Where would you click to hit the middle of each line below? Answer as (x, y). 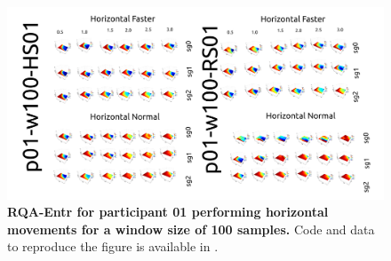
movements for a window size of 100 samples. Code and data (191, 229)
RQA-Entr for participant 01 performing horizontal (168, 212)
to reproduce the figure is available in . (113, 246)
